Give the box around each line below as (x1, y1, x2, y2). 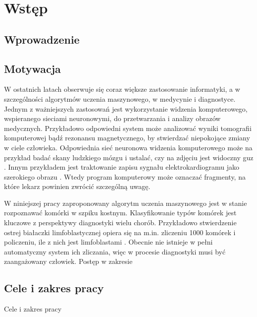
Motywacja (4, 61, 61, 76)
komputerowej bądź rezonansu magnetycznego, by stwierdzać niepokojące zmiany (4, 132, 250, 143)
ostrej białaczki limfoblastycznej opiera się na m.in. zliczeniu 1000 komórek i (4, 227, 236, 237)
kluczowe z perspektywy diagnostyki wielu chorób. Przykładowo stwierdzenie (4, 217, 237, 228)
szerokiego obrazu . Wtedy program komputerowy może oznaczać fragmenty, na (4, 171, 246, 182)
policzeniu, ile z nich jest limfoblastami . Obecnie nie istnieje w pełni (4, 237, 213, 247)
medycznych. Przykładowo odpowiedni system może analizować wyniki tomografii (4, 123, 252, 133)
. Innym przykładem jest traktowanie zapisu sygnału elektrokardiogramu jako (4, 162, 239, 172)
